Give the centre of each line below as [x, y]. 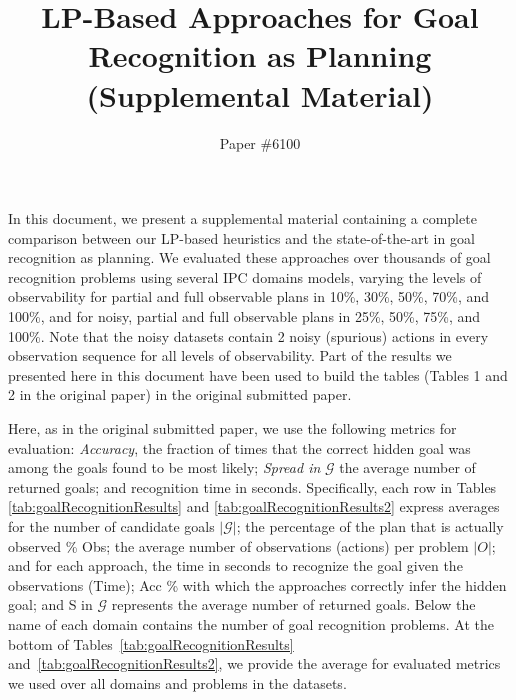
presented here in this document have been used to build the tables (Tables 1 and [258, 374]
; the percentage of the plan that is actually [370, 526]
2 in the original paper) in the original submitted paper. [180, 394]
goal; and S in [50, 604]
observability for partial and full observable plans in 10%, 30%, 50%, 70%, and [249, 296]
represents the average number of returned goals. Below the [293, 604]
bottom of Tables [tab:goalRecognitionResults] [151, 643]
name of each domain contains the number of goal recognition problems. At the [251, 623]
